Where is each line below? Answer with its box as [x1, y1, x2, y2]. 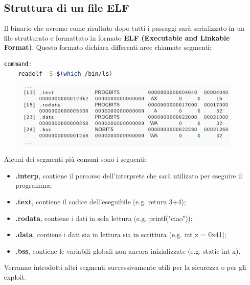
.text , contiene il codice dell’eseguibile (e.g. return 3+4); [15, 196, 186, 206]
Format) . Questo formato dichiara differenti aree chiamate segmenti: [4, 42, 212, 52]
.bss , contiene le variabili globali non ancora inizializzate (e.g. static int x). [15, 245, 241, 256]
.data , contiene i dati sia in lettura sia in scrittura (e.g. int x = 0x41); [15, 229, 227, 240]
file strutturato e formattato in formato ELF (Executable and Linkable [4, 32, 230, 43]
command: [4, 60, 32, 67]
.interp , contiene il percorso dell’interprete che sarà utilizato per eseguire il [15, 170, 242, 180]
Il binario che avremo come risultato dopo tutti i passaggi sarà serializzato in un [4, 23, 245, 33]
